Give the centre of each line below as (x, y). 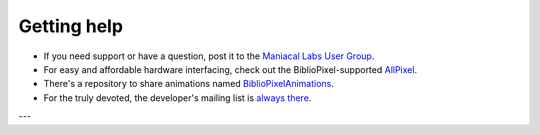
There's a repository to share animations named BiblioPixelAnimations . (189, 84)
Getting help (71, 26)
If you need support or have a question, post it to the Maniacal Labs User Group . (209, 56)
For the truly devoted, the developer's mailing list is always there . (177, 97)
